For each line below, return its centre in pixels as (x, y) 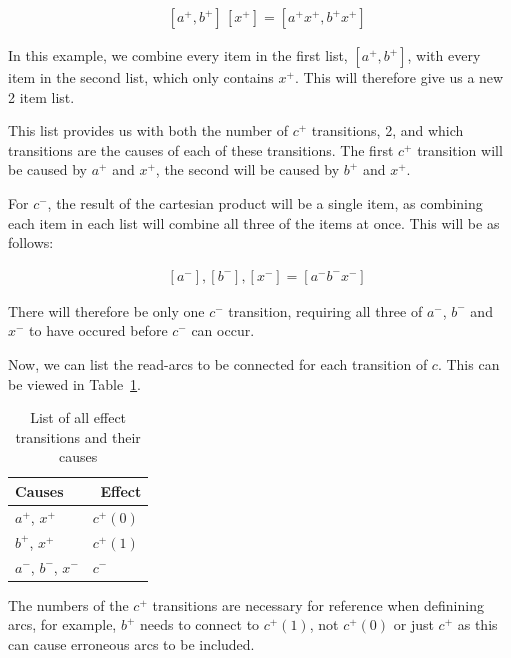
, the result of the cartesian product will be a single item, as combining (265, 203)
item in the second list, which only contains (141, 77)
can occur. (223, 330)
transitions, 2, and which (387, 130)
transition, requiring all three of (325, 310)
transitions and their (78, 436)
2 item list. (41, 96)
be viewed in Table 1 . (75, 383)
